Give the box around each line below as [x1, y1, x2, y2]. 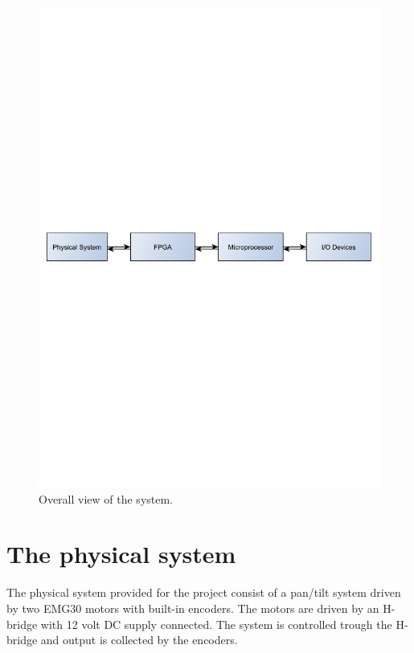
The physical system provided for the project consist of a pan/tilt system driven [6, 584, 401, 601]
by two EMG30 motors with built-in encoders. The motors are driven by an [6, 600, 379, 616]
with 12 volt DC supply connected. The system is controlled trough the [40, 615, 392, 632]
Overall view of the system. [39, 490, 174, 507]
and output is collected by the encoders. [40, 631, 238, 648]
